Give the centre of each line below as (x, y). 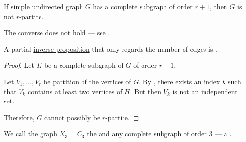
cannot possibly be (72, 117)
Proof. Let (19, 65)
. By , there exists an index (179, 81)
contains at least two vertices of (75, 91)
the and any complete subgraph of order (147, 133)
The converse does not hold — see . (57, 32)
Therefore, (19, 117)
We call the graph (31, 133)
